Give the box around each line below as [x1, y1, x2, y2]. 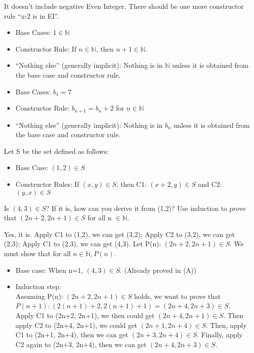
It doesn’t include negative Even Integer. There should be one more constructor [4, 1, 244, 11]
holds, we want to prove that [134, 291, 221, 301]
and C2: [198, 178, 222, 189]
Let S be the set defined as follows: [4, 146, 109, 156]
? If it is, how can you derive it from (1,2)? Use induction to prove [46, 203, 246, 213]
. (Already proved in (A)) [120, 265, 197, 275]
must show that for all [4, 248, 71, 258]
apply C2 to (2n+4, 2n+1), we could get [15, 320, 138, 330]
